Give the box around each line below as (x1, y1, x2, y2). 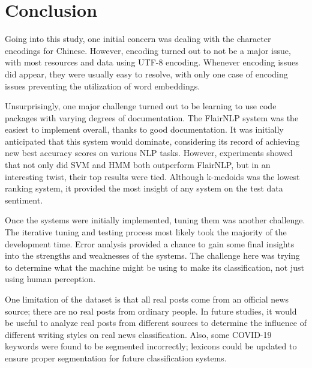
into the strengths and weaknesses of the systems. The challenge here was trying (5, 249, 300, 262)
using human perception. (5, 273, 96, 285)
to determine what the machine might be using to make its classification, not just (5, 261, 304, 273)
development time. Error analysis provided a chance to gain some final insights (5, 237, 295, 250)
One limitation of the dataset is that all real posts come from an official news (5, 293, 289, 305)
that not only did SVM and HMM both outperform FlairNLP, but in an (5, 158, 271, 171)
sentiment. (5, 193, 43, 206)
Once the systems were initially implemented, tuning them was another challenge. (5, 214, 305, 226)
